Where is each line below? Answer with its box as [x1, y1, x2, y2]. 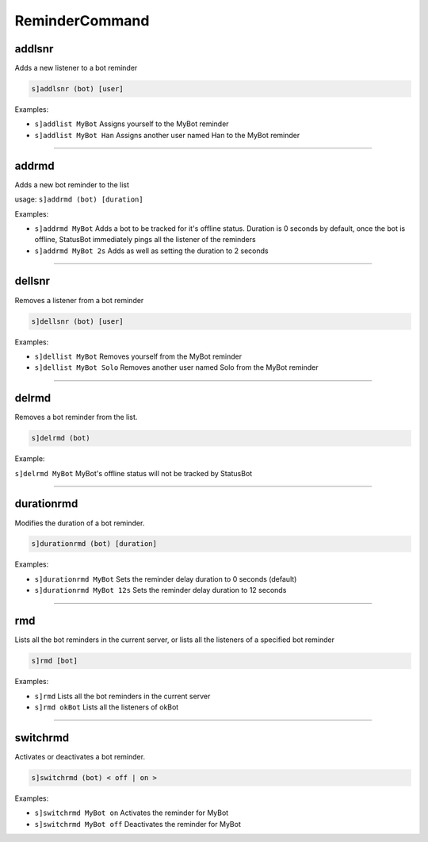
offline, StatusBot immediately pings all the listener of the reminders [34, 235, 257, 244]
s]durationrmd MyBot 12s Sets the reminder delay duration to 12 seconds [34, 586, 287, 595]
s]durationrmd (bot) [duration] [31, 540, 158, 548]
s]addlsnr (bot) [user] [31, 84, 124, 94]
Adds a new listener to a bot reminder [14, 63, 138, 73]
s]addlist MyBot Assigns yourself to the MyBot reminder [34, 119, 229, 129]
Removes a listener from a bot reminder [14, 295, 144, 305]
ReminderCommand [14, 12, 150, 29]
